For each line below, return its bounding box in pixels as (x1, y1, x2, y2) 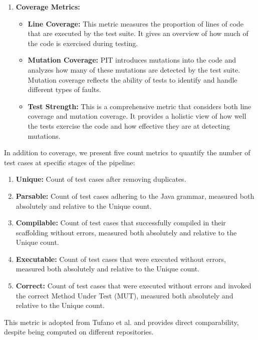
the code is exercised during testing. (28, 38, 138, 48)
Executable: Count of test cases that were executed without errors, (16, 253, 226, 264)
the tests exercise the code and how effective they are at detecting (28, 120, 230, 131)
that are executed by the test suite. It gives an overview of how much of (28, 28, 248, 39)
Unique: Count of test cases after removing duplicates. (16, 174, 186, 184)
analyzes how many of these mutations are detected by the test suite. (28, 64, 240, 75)
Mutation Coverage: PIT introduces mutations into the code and (28, 55, 236, 65)
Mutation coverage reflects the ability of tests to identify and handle (28, 74, 237, 85)
